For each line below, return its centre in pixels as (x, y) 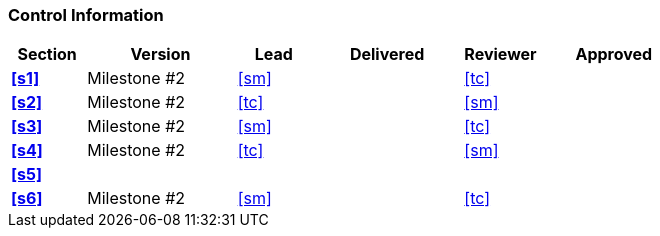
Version (160, 54)
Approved (614, 54)
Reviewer (500, 54)
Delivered (387, 54)
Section (47, 54)
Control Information (86, 15)
